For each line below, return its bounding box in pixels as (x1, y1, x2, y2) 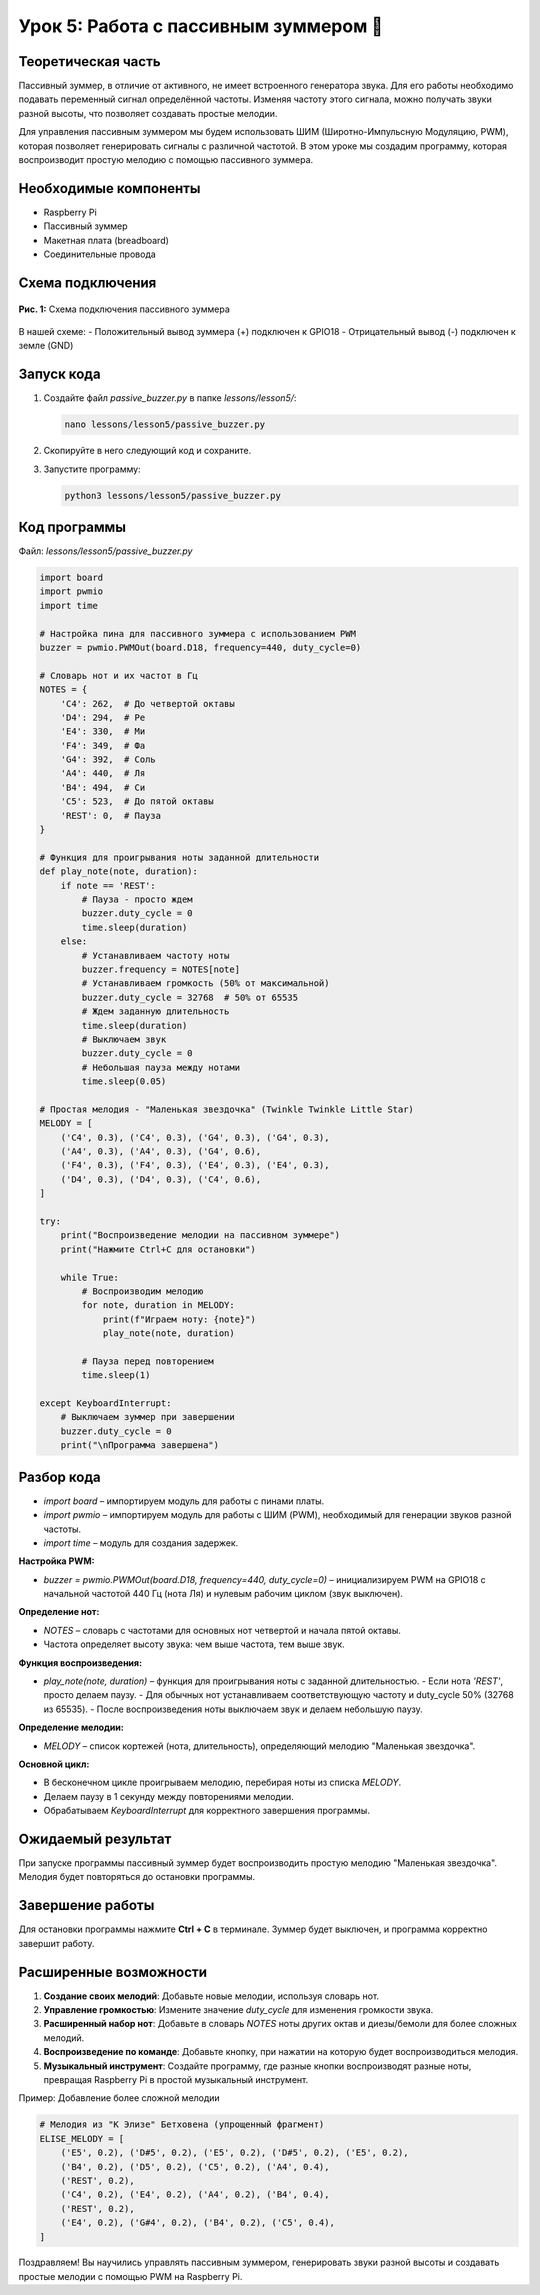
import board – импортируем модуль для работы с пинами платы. (43, 1495, 325, 1507)
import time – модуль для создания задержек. (43, 1536, 239, 1549)
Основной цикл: (18, 1758, 90, 1770)
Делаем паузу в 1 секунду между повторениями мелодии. (43, 1790, 294, 1802)
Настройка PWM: (18, 1555, 95, 1567)
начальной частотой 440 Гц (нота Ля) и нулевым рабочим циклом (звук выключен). (43, 1588, 404, 1600)
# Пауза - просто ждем (81, 894, 194, 905)
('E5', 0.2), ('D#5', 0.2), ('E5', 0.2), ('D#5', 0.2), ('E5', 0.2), (60, 2147, 409, 2159)
